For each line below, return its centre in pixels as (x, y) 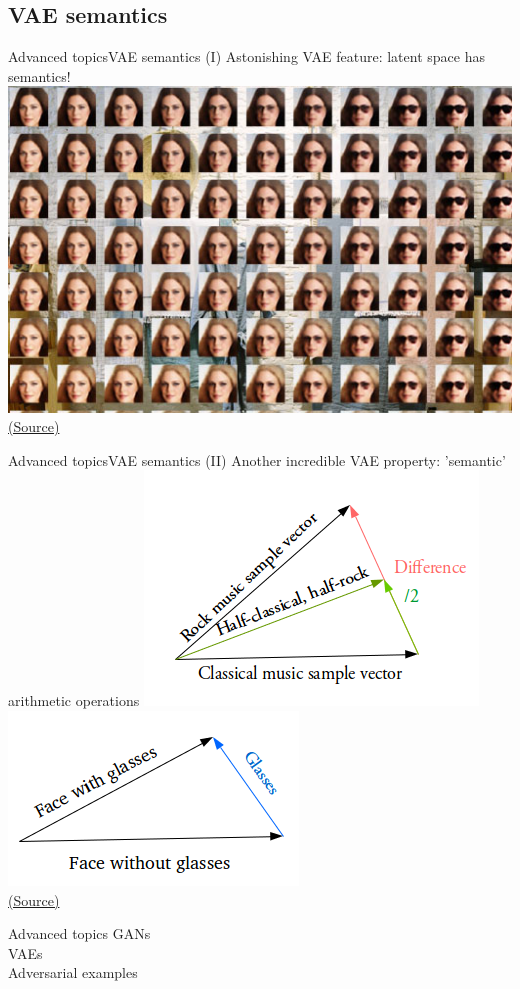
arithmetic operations (74, 700)
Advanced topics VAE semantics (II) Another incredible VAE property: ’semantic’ (257, 459)
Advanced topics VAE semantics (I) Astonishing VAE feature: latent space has (246, 56)
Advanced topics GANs (79, 933)
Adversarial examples (73, 972)
